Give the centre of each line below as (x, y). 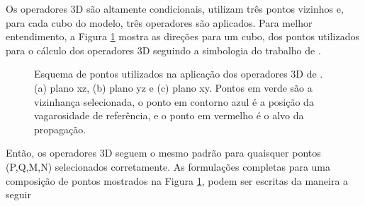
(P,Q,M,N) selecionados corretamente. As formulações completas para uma (168, 166)
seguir (18, 194)
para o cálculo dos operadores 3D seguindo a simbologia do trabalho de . (163, 50)
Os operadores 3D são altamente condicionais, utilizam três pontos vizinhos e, (175, 8)
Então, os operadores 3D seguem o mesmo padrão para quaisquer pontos (163, 153)
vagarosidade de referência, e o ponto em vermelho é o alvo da (169, 115)
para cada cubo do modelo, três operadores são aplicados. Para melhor (159, 22)
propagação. (60, 129)
